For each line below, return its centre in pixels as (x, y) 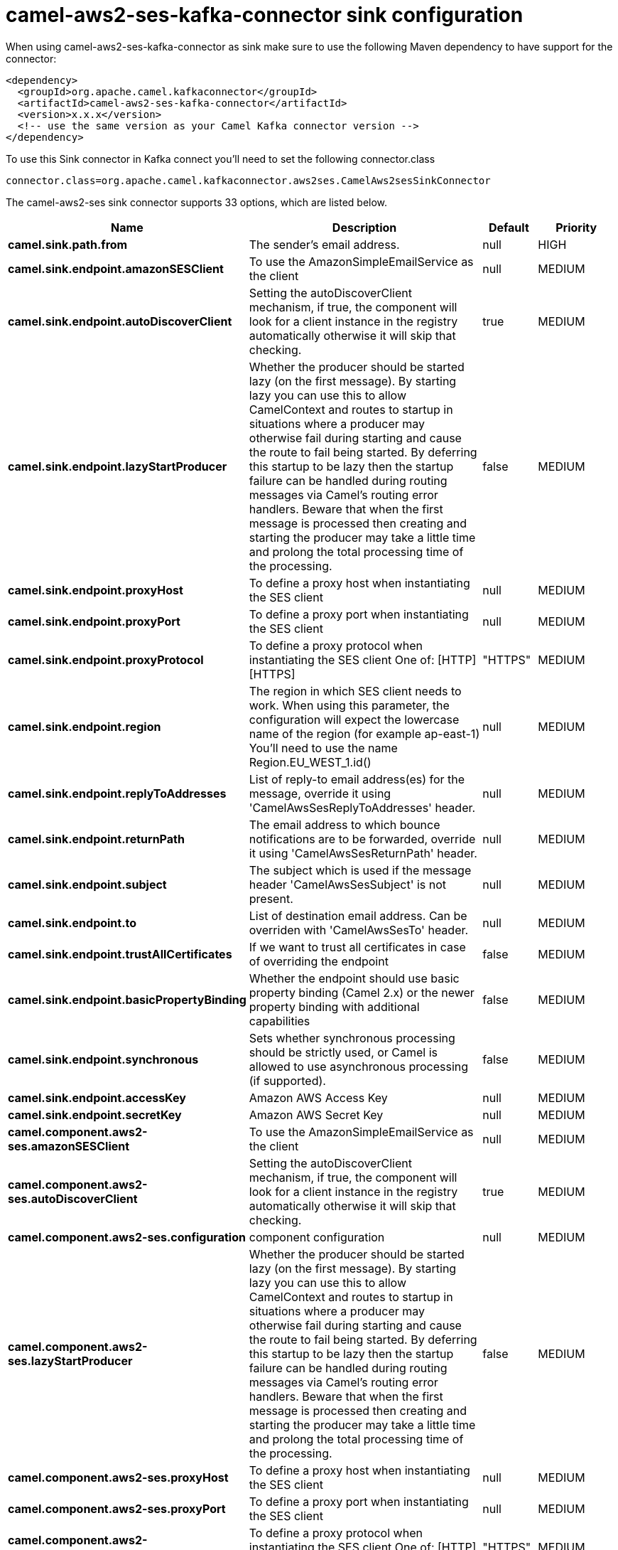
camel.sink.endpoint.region (85, 726)
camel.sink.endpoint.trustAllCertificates (120, 954)
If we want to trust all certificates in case (357, 947)
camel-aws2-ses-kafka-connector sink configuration (265, 15)
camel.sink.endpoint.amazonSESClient (116, 268)
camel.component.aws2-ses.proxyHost (118, 1477)
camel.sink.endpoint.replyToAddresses (117, 793)
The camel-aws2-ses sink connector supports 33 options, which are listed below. (197, 202)
